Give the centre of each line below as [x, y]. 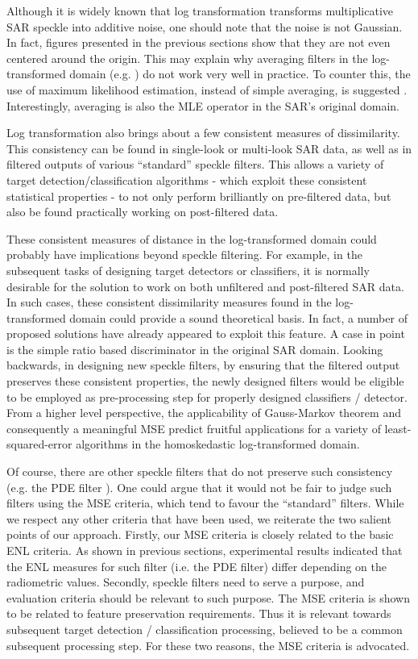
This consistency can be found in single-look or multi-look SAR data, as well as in [209, 148]
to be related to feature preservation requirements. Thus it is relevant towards [199, 613]
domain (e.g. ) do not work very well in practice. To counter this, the [240, 74]
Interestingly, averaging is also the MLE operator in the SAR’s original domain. [203, 105]
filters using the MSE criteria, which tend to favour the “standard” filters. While [205, 503]
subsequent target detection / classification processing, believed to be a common [205, 629]
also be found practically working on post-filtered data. [143, 212]
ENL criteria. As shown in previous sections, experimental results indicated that [205, 550]
